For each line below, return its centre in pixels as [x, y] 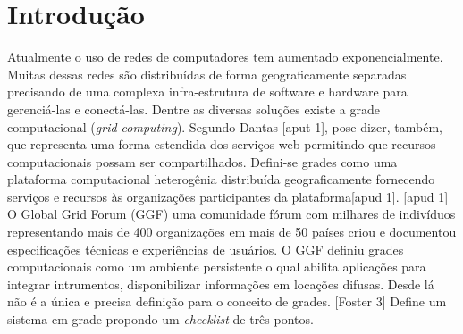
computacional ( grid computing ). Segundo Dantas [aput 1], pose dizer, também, [225, 126]
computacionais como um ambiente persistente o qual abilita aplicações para [217, 267]
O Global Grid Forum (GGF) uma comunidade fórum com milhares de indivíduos [231, 214]
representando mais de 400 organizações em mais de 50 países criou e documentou [232, 232]
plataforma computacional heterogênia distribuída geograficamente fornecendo [221, 179]
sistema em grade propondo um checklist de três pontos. [160, 319]
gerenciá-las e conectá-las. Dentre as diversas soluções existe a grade [194, 109]
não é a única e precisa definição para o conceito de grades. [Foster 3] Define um [227, 301]
